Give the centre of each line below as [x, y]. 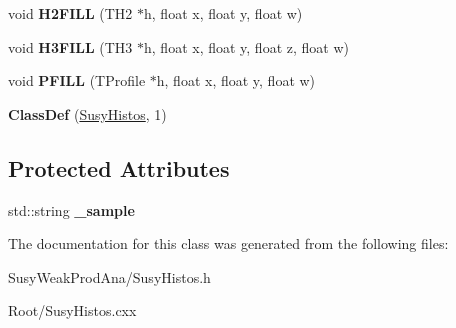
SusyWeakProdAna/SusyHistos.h [109, 276]
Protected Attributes [119, 167]
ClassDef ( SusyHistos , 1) [87, 113]
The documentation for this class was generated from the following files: [228, 243]
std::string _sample [71, 209]
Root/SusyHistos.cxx [72, 310]
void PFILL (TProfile [77, 80]
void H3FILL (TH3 [70, 46]
